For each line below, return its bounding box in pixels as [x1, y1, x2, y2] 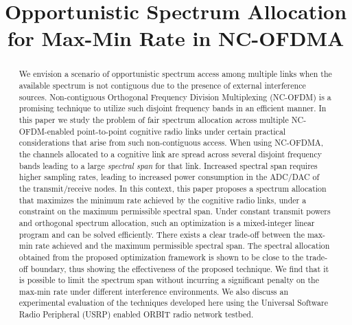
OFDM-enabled [19, 125, 75, 137]
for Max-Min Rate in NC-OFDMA [7, 24, 344, 52]
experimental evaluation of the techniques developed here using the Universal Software [19, 297, 328, 309]
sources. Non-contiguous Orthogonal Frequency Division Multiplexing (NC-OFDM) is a [19, 91, 331, 102]
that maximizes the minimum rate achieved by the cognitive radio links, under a [19, 194, 307, 205]
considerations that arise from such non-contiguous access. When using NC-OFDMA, [19, 137, 324, 148]
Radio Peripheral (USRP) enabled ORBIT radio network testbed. [19, 309, 254, 320]
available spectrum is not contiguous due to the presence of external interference [19, 80, 306, 91]
